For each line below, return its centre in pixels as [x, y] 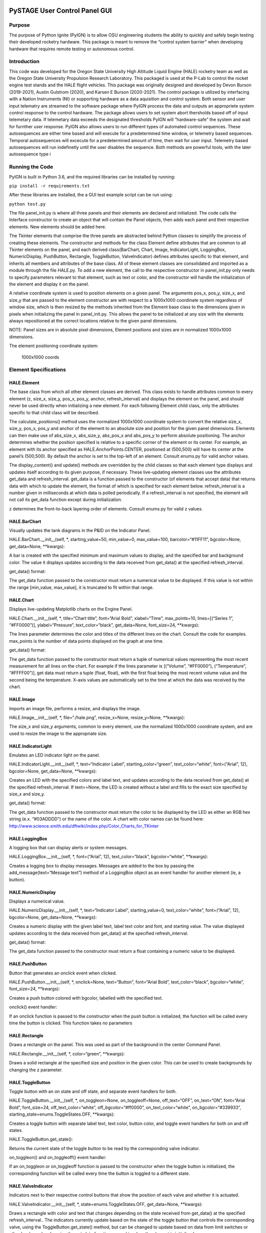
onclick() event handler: [33, 1007]
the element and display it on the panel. [49, 284]
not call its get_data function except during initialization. [66, 500]
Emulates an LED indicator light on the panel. [55, 755]
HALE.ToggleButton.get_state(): [41, 1139]
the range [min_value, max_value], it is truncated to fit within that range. [82, 587]
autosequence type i [30, 154]
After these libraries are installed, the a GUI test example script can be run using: [91, 195]
